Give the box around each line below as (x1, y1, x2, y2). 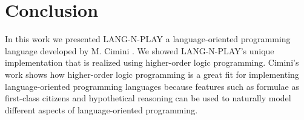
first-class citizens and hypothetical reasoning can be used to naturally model (5, 92, 291, 104)
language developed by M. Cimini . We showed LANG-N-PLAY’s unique (5, 44, 274, 57)
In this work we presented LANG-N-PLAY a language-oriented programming (5, 33, 291, 45)
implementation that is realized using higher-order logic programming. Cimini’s (5, 56, 299, 69)
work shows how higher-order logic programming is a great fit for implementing (5, 68, 299, 80)
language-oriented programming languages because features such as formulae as (5, 80, 299, 92)
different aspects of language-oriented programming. (5, 103, 198, 116)
